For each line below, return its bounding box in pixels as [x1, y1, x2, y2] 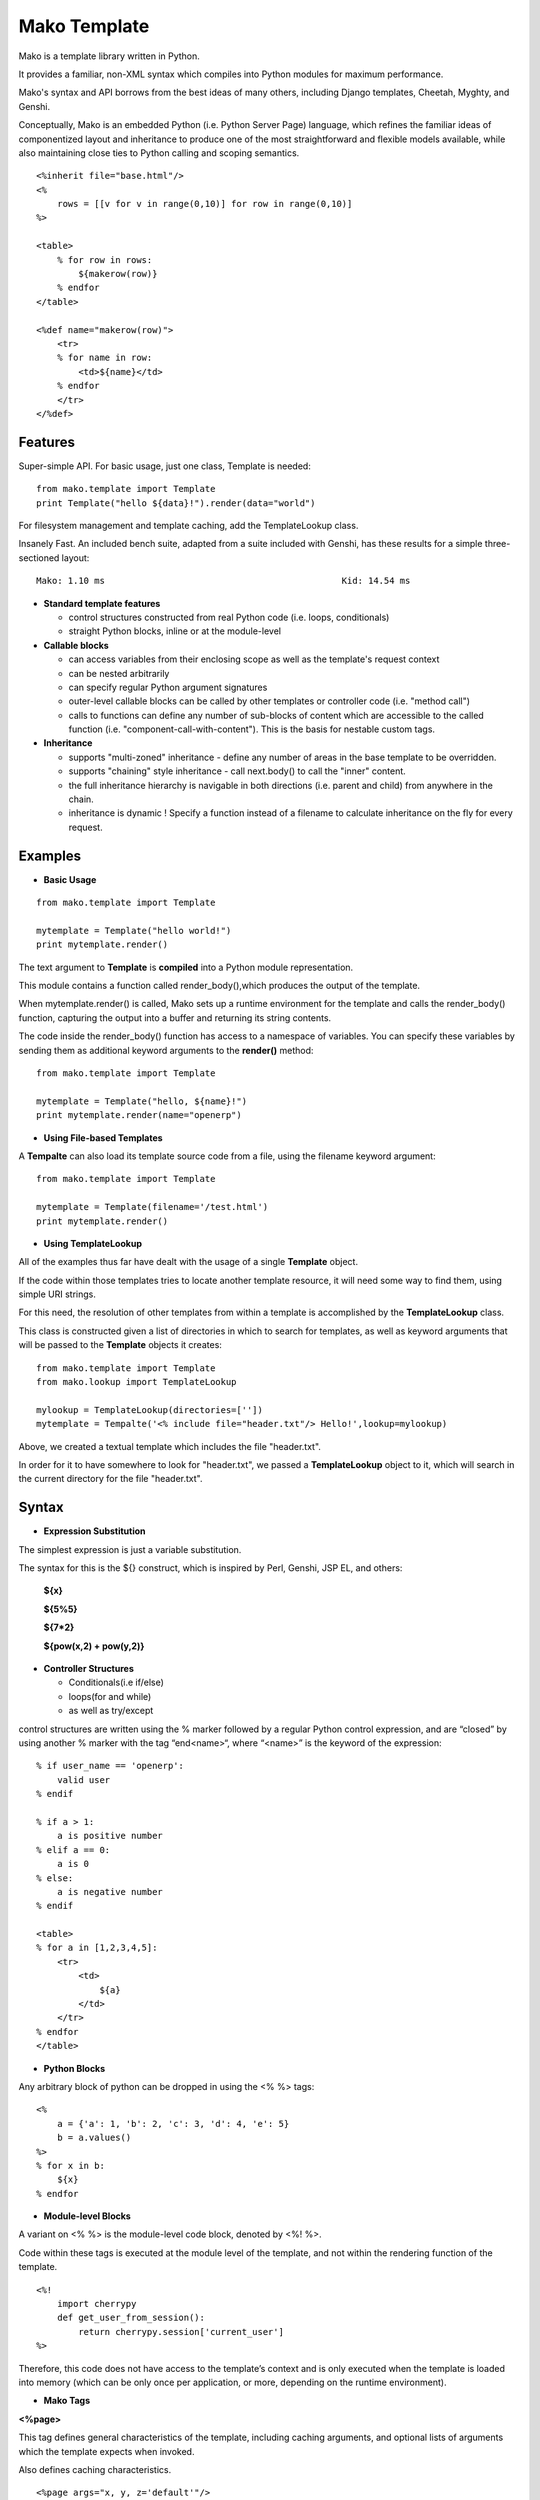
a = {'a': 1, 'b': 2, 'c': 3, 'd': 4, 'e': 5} [56, 2118, 290, 2129]
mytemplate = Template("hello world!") [36, 925, 232, 936]
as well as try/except [68, 1705, 154, 1717]
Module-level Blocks [43, 2210, 132, 2222]
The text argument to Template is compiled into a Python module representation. [18, 961, 354, 973]
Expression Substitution [43, 1525, 146, 1537]
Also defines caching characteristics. [18, 2463, 172, 2475]
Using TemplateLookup [43, 1237, 142, 1249]
